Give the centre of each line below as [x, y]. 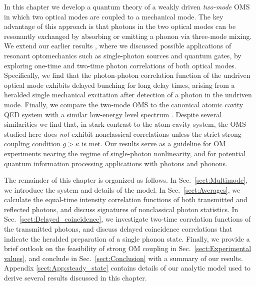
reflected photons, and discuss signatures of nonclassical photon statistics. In [121, 209]
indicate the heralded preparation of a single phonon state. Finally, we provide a [127, 238]
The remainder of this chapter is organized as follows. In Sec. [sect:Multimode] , [126, 180]
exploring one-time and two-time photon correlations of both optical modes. [120, 65]
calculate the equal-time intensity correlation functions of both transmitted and [126, 199]
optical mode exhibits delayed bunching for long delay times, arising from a [119, 85]
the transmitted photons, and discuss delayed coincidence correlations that [118, 229]
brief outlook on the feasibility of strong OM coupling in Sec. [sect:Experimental [128, 248]
